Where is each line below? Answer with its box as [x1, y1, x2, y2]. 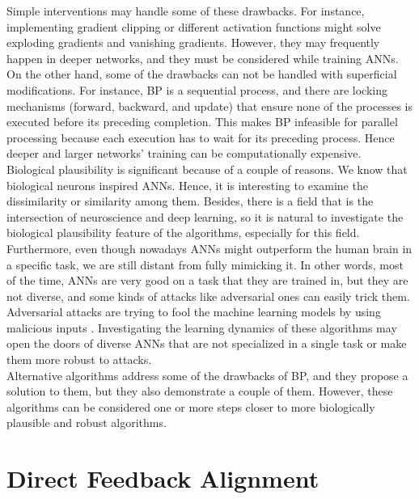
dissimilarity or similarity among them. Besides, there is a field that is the [6, 192, 374, 209]
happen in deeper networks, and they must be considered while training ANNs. [6, 49, 399, 66]
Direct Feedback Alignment [6, 462, 320, 495]
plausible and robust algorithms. [6, 414, 167, 431]
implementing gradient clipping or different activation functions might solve [6, 18, 381, 35]
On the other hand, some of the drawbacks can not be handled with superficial [6, 66, 397, 82]
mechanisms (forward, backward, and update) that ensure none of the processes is [6, 97, 413, 114]
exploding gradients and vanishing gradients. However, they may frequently [6, 34, 380, 51]
